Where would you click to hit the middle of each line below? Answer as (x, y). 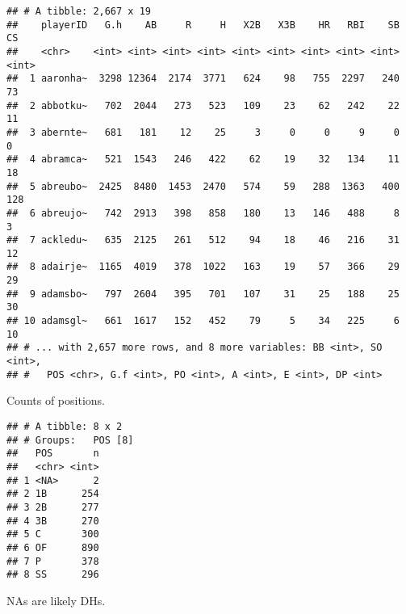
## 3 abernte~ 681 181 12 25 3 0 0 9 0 (203, 132)
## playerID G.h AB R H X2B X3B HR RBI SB (203, 25)
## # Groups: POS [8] (70, 440)
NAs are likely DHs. (56, 600)
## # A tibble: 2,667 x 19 (79, 11)
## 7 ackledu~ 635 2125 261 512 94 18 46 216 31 (203, 240)
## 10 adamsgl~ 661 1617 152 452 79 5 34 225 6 (203, 321)
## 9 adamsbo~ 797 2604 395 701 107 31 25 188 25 (203, 294)
